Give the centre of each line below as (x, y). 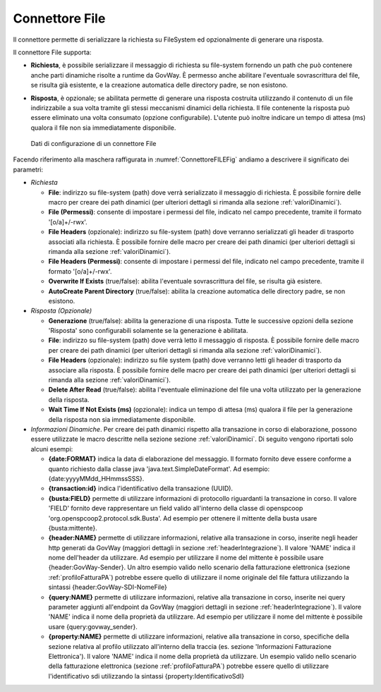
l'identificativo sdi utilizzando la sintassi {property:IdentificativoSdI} (146, 676)
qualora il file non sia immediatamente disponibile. (103, 128)
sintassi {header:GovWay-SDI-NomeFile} (108, 587)
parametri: (28, 169)
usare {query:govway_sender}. (93, 626)
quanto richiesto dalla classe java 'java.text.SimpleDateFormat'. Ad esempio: (159, 468)
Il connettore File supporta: (52, 52)
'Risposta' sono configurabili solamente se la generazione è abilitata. (148, 331)
